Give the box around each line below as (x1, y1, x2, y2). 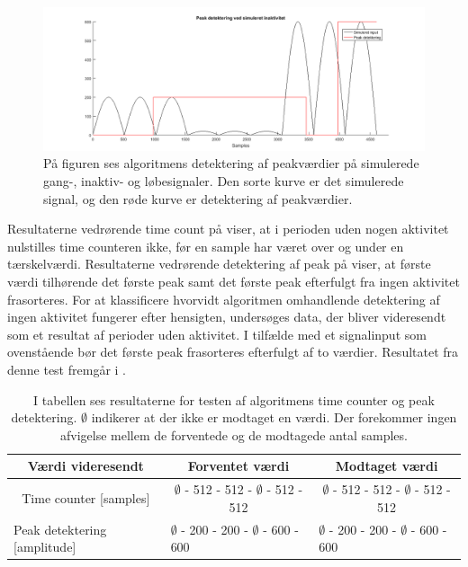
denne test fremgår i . (7, 359, 126, 378)
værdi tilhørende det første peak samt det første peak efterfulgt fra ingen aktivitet (7, 271, 460, 290)
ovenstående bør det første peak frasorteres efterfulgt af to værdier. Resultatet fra (7, 342, 459, 361)
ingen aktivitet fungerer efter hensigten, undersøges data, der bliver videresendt (7, 307, 446, 326)
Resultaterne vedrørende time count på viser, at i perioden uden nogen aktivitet (7, 219, 449, 238)
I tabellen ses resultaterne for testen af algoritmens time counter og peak (33, 390, 435, 409)
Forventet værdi (187, 456, 290, 475)
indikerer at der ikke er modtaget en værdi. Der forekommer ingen (91, 408, 457, 427)
